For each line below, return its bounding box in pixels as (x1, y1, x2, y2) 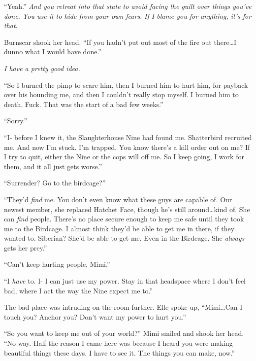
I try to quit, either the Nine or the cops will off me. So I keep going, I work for (4, 151, 244, 162)
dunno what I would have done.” (4, 46, 101, 57)
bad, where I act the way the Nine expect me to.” (4, 285, 153, 295)
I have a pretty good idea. (4, 63, 80, 73)
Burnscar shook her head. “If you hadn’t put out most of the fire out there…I (4, 36, 237, 47)
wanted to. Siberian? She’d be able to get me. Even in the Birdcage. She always (4, 233, 245, 243)
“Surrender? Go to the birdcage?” (4, 178, 106, 188)
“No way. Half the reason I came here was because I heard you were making (4, 338, 233, 348)
